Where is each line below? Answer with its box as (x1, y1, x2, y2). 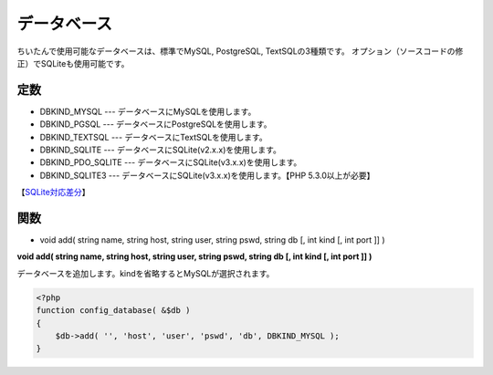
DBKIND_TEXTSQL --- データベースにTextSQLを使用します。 (39, 131, 268, 142)
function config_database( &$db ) (36, 306, 191, 316)
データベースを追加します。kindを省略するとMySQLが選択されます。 (16, 267, 275, 278)
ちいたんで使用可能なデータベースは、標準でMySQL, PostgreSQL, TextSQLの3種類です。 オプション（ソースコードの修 (16, 46, 464, 57)
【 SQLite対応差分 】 (16, 187, 90, 198)
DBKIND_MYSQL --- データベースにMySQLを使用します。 (39, 106, 257, 117)
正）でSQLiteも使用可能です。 (16, 57, 130, 68)
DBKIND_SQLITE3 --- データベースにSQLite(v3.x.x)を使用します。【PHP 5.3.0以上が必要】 (39, 170, 375, 181)
